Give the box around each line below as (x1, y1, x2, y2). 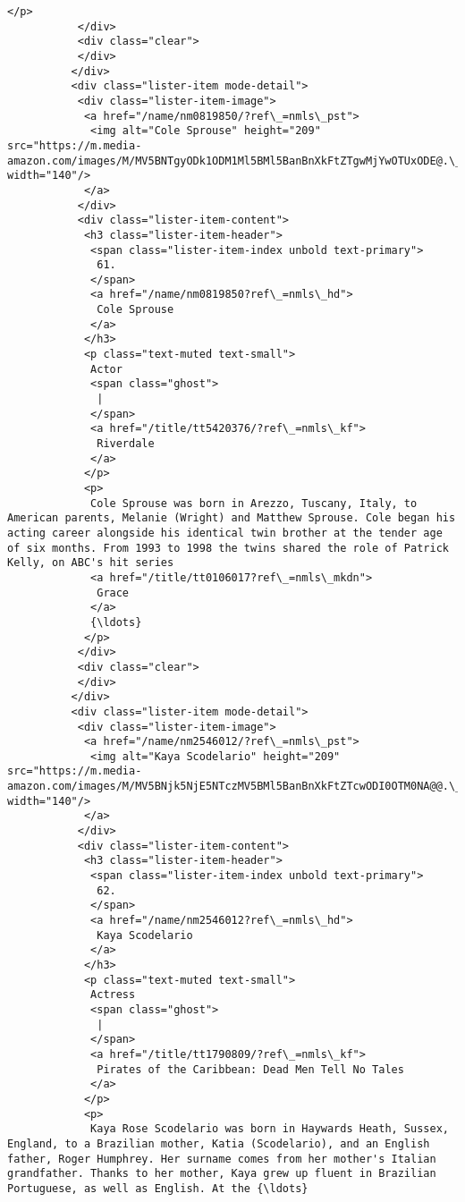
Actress (90, 988, 136, 1002)
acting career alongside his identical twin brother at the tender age (7, 526, 443, 539)
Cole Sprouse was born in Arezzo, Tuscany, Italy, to (90, 496, 418, 510)
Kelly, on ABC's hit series (7, 556, 174, 570)
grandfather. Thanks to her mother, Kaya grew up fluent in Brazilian (7, 1167, 436, 1181)
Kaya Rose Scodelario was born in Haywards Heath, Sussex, (90, 1122, 449, 1136)
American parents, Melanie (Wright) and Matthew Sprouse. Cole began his (7, 512, 456, 525)
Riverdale (97, 437, 155, 451)
